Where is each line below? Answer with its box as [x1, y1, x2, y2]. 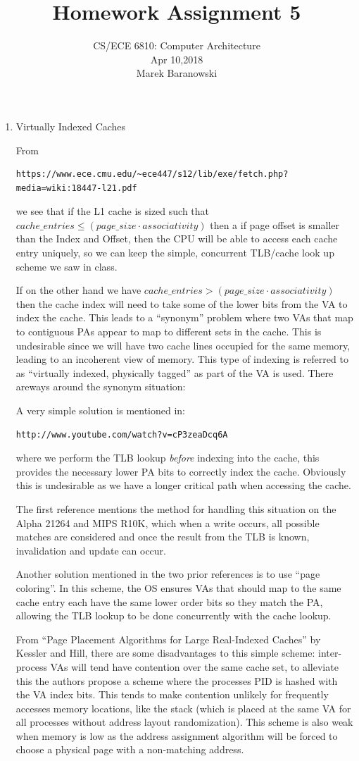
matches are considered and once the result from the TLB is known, [15, 529, 310, 544]
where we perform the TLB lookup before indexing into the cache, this [15, 450, 320, 465]
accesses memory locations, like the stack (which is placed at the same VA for [15, 700, 351, 715]
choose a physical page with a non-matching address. [15, 742, 244, 757]
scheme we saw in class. [15, 259, 118, 273]
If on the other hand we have [15, 283, 141, 297]
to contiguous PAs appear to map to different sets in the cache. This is [15, 324, 322, 339]
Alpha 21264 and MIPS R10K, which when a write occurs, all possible [15, 515, 320, 530]
